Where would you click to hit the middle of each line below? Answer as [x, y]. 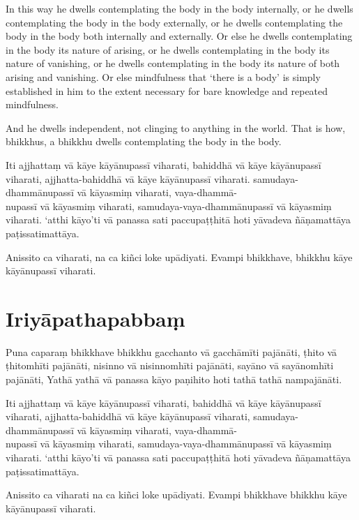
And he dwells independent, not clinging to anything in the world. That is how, [176, 127]
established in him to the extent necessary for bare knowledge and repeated [167, 90]
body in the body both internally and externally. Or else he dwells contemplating [179, 36]
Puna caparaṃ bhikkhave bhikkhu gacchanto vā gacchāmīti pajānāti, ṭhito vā [171, 351]
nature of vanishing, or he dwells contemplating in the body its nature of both [173, 63]
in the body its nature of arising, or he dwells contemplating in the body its [168, 49]
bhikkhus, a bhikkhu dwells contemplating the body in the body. [144, 141]
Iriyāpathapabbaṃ [96, 318]
